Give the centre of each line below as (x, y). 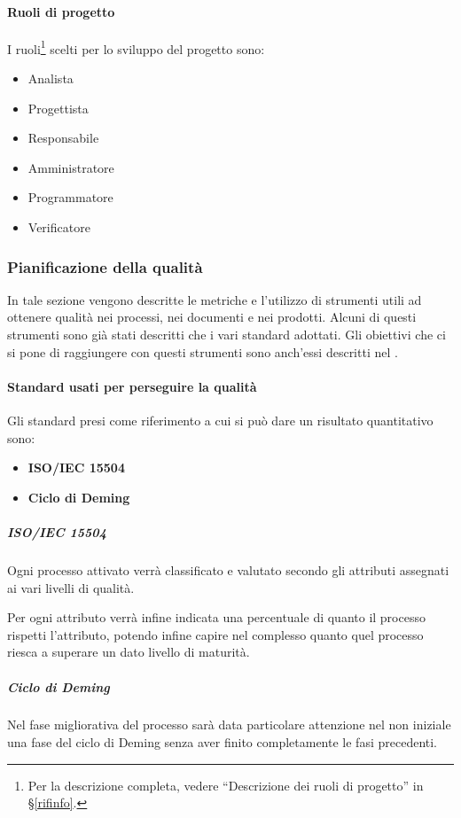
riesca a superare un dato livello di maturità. (129, 652)
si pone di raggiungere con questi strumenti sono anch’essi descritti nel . (203, 351)
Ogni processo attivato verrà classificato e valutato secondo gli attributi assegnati (228, 569)
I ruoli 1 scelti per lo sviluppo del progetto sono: (136, 47)
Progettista (58, 108)
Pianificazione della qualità (105, 266)
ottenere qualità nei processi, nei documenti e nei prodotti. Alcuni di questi (212, 317)
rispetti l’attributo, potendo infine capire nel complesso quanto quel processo (215, 634)
